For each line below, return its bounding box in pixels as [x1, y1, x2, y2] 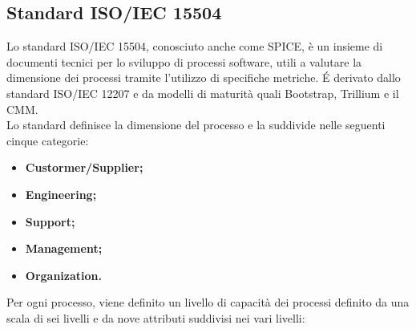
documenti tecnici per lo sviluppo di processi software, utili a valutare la [6, 53, 362, 70]
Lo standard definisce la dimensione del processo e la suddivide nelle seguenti [6, 116, 386, 133]
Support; [25, 213, 75, 229]
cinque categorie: [6, 132, 89, 148]
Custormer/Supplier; [25, 159, 143, 176]
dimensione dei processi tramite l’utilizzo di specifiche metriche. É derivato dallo [6, 69, 401, 86]
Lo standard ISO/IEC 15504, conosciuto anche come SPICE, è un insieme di [6, 38, 383, 55]
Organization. [25, 266, 102, 283]
